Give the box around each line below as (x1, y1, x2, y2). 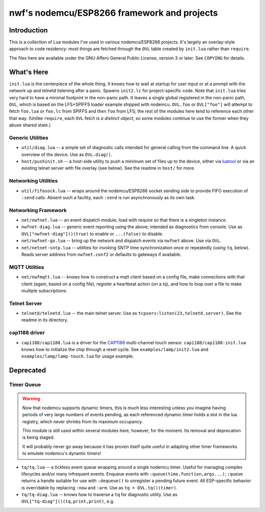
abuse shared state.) (9, 122, 51, 128)
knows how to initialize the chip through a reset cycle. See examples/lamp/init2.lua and (21, 347, 209, 353)
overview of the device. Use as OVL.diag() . (21, 151, 112, 157)
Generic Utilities (9, 134, 49, 141)
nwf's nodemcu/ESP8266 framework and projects (9, 7, 218, 18)
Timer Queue (9, 381, 41, 388)
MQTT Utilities (9, 264, 44, 271)
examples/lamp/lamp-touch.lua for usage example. (21, 353, 134, 359)
